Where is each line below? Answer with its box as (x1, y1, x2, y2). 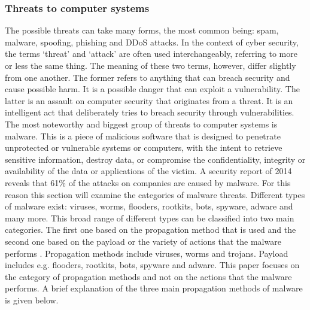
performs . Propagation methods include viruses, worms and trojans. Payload (5, 247, 288, 259)
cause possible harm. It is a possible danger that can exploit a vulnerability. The (5, 83, 300, 95)
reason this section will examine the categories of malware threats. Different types (5, 188, 305, 200)
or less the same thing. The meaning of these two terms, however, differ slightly (5, 59, 296, 71)
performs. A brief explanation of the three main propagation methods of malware (5, 282, 303, 294)
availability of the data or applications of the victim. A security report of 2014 (5, 165, 292, 177)
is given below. (5, 293, 59, 306)
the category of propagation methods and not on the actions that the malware (5, 270, 292, 282)
